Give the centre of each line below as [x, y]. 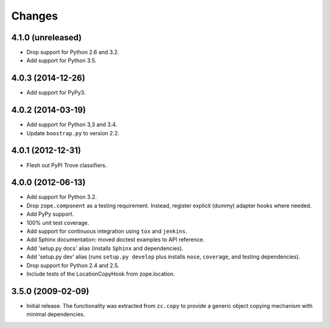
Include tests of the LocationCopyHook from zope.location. [101, 274]
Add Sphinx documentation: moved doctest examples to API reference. [115, 240]
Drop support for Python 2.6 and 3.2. [73, 52]
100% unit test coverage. [58, 223]
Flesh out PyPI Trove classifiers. [67, 165]
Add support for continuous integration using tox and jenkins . [107, 231]
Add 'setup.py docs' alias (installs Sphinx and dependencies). [105, 248]
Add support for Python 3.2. [62, 197]
